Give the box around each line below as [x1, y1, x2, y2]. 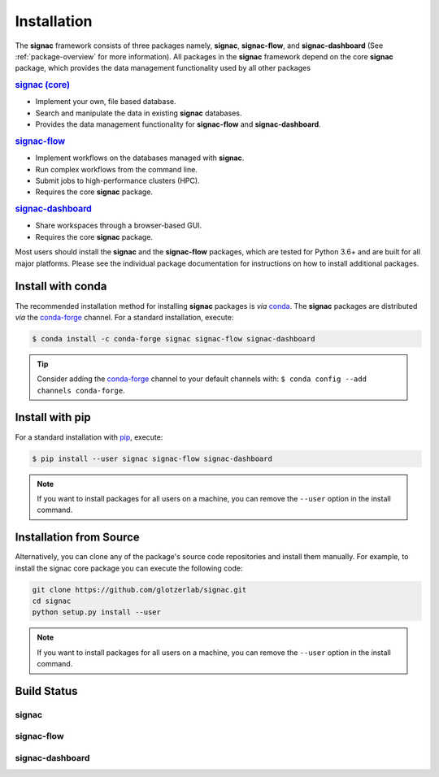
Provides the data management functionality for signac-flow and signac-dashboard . [35, 119, 321, 129]
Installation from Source [15, 531, 140, 545]
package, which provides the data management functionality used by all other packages [15, 63, 311, 73]
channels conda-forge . [37, 385, 125, 395]
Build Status [15, 684, 78, 698]
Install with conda [15, 280, 107, 293]
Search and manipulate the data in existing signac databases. [35, 108, 242, 118]
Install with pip [15, 410, 91, 424]
